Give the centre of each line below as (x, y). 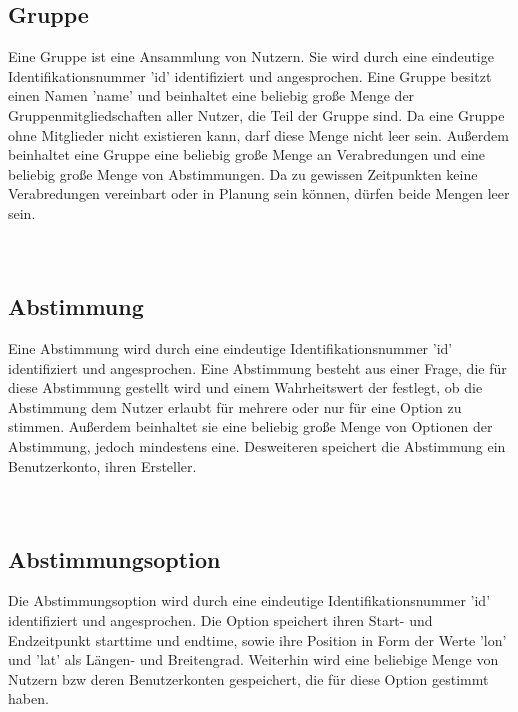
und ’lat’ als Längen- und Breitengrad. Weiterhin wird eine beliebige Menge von (253, 659)
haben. (28, 698)
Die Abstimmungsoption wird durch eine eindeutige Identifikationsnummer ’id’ (249, 600)
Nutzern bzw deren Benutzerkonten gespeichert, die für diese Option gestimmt (248, 678)
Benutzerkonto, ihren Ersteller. (102, 465)
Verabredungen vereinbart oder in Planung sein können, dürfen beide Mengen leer (259, 193)
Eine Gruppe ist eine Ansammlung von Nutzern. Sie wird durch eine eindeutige (251, 56)
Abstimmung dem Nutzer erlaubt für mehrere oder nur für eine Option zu (235, 406)
